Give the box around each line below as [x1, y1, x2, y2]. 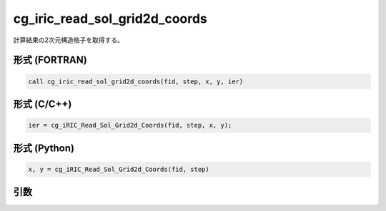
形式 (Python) [13, 142, 75, 154]
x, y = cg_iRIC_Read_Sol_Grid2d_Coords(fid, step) [28, 165, 210, 173]
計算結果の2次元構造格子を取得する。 [13, 36, 124, 44]
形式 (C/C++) [13, 98, 72, 110]
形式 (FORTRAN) [13, 54, 87, 66]
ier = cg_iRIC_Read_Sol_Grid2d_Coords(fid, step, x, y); [28, 121, 232, 130]
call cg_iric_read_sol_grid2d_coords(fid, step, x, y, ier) [28, 77, 244, 86]
